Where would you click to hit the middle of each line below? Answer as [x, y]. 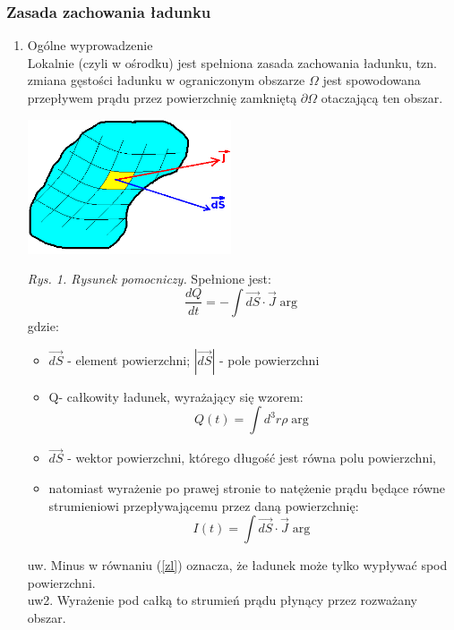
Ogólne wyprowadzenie [90, 45]
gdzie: [43, 325]
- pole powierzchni [270, 359]
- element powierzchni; [129, 359]
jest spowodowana [372, 80]
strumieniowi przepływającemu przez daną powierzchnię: [204, 505]
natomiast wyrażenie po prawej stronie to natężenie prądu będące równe [247, 487]
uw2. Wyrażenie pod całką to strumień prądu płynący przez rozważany [222, 600]
